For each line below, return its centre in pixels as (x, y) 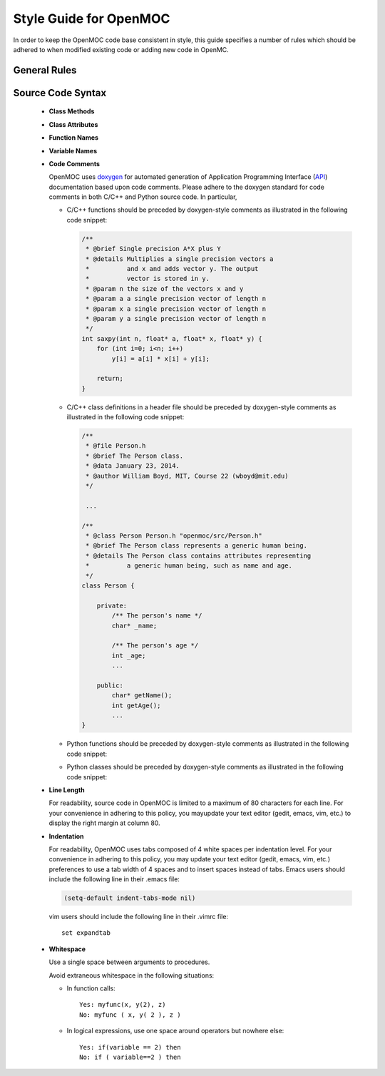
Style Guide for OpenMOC (92, 19)
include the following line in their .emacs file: (114, 879)
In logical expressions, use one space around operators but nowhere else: (175, 1031)
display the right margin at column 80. (104, 823)
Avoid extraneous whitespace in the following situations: (132, 975)
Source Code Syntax (60, 93)
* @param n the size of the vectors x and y (165, 288)
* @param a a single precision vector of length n (176, 299)
